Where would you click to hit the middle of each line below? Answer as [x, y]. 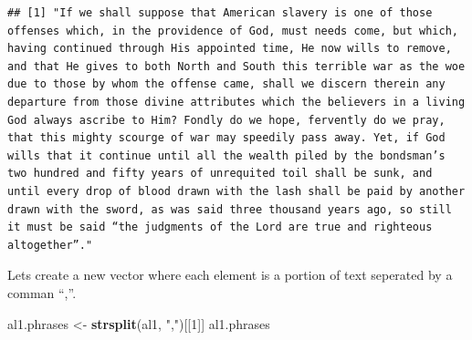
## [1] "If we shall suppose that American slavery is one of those [220, 13]
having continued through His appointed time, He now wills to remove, [230, 49]
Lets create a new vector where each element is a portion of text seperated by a [230, 275]
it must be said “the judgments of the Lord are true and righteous [220, 227]
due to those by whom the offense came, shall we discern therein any [226, 84]
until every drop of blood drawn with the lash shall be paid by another [236, 191]
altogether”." [50, 245]
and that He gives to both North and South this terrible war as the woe [236, 66]
